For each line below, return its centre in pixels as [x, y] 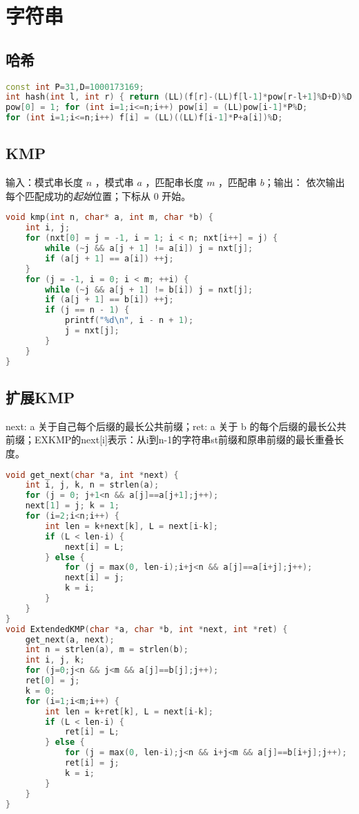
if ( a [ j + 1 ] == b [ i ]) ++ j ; [109, 300]
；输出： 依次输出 [304, 182]
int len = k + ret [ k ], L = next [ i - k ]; [129, 711]
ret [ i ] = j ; [92, 763]
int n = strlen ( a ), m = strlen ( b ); [107, 650]
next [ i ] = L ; [94, 547]
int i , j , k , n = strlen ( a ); [92, 485]
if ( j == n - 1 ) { [87, 310]
